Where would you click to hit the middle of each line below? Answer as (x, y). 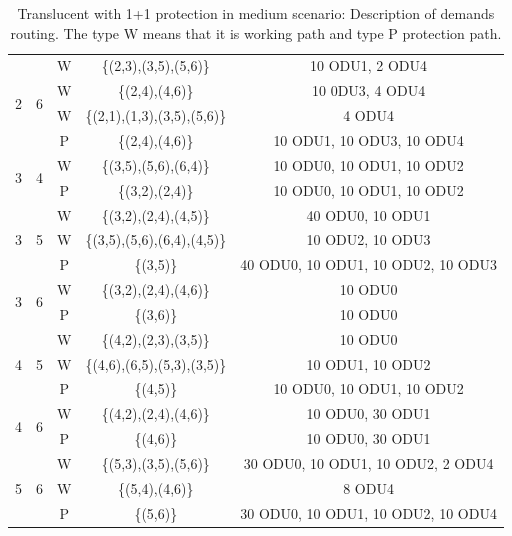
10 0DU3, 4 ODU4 (368, 90)
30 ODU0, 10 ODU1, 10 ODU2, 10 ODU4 (368, 512)
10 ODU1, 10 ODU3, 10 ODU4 (368, 139)
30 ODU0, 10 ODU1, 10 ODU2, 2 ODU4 (368, 462)
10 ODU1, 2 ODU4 (369, 65)
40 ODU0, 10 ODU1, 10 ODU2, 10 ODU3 (368, 264)
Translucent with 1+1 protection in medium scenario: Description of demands (256, 13)
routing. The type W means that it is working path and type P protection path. (256, 32)
